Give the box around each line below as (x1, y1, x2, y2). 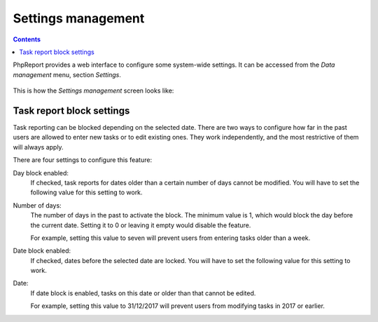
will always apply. (13, 142, 64, 151)
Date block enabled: (13, 246, 71, 255)
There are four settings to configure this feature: (13, 156, 153, 164)
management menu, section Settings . (13, 70, 122, 79)
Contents (13, 35, 41, 43)
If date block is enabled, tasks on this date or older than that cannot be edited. (30, 288, 256, 297)
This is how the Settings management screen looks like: (13, 86, 174, 95)
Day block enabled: (13, 168, 69, 177)
